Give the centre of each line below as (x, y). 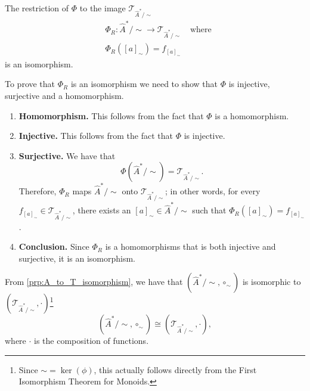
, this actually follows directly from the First (175, 369)
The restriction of (37, 8)
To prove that (30, 84)
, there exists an (102, 210)
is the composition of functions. (92, 341)
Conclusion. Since (54, 246)
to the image (103, 8)
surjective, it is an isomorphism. (77, 258)
